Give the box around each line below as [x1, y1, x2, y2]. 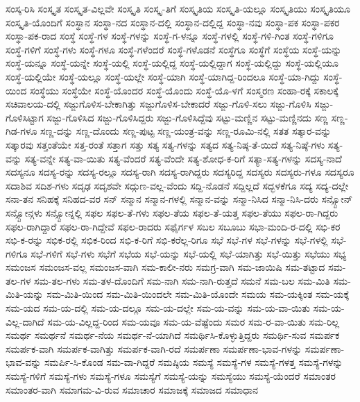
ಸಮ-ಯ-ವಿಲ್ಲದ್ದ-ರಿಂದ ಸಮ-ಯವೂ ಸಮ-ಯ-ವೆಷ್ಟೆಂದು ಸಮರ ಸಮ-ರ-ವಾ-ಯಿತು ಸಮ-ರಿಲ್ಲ [47, 314, 340, 328]
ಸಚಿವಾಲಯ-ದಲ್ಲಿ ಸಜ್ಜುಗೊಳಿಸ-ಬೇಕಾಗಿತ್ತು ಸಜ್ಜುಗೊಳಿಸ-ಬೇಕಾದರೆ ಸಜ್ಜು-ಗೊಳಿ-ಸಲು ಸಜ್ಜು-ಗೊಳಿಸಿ [6, 97, 311, 111]
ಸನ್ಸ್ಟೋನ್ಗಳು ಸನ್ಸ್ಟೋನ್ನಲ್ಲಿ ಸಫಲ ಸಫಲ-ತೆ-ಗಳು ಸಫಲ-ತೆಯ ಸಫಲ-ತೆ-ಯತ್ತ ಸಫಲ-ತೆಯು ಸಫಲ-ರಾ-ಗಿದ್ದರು [6, 205, 338, 219]
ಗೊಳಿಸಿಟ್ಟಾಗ [6, 110, 44, 124]
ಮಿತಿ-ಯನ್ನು [6, 287, 44, 301]
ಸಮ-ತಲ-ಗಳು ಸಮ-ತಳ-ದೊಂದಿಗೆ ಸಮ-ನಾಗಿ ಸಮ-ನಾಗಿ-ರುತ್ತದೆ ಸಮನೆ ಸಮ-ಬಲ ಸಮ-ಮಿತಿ [33, 273, 330, 287]
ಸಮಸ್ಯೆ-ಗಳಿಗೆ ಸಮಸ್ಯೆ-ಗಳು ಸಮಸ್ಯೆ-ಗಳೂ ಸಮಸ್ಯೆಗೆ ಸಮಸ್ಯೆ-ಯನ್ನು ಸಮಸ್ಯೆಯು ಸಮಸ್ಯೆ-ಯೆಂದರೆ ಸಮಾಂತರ [6, 369, 336, 383]
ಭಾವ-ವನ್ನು [6, 355, 42, 369]
